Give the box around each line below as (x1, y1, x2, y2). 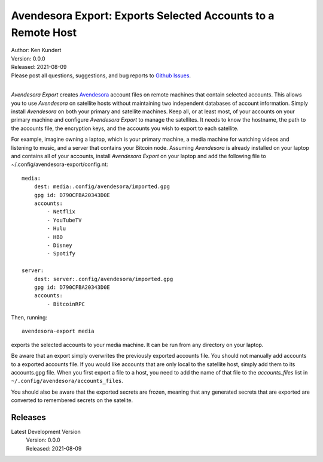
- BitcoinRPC (47, 300, 85, 307)
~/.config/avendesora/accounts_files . (11, 378, 124, 385)
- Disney (47, 241, 72, 249)
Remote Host (11, 26, 77, 39)
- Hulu (47, 225, 66, 232)
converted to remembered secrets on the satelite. (11, 397, 133, 404)
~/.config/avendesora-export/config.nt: (11, 161, 108, 168)
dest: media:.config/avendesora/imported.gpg (33, 183, 170, 190)
